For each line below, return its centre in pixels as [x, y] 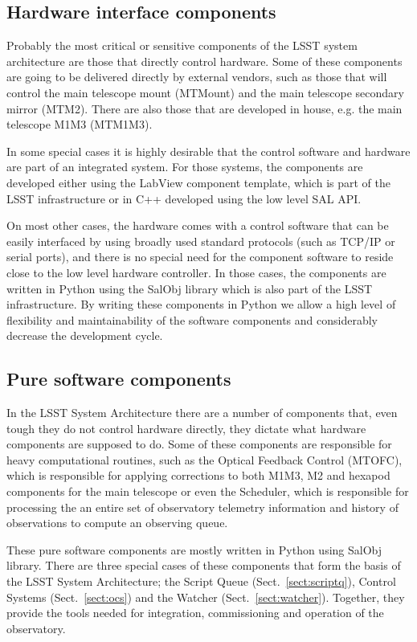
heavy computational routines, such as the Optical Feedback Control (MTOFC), [204, 459]
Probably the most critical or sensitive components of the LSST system [182, 45]
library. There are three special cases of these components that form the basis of [204, 565]
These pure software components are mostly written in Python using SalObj [194, 549]
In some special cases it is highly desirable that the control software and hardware [208, 151]
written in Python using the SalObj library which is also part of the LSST [190, 288]
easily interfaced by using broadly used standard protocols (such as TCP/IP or [201, 241]
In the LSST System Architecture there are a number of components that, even [202, 413]
